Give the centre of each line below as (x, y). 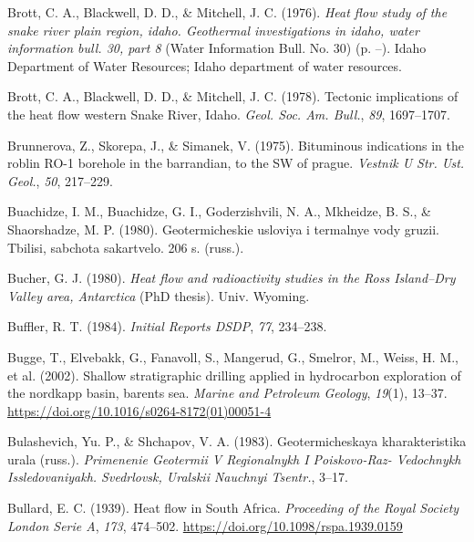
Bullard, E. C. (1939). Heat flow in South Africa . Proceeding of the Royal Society (233, 508)
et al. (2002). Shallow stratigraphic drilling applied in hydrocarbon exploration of (234, 375)
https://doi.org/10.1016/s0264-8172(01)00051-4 (139, 410)
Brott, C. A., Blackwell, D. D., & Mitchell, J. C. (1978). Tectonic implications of (233, 96)
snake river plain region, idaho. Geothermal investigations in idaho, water (213, 30)
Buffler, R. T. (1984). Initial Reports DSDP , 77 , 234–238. (167, 326)
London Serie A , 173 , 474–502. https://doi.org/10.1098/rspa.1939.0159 (205, 525)
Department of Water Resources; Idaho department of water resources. (205, 65)
